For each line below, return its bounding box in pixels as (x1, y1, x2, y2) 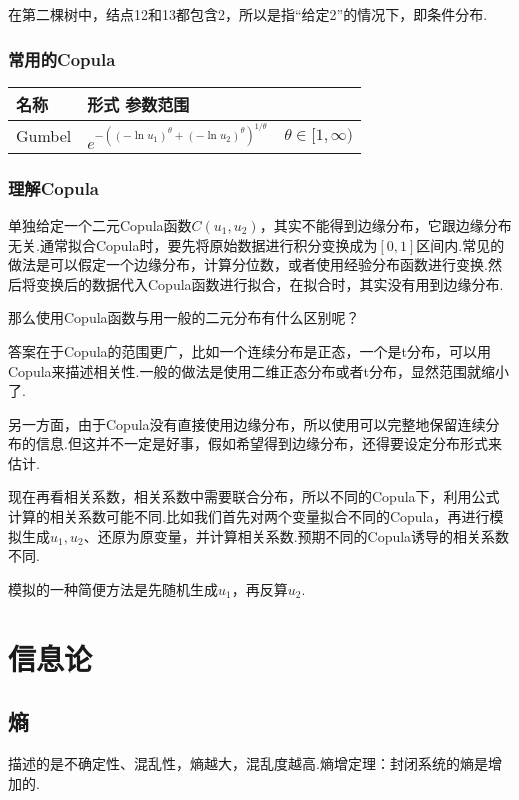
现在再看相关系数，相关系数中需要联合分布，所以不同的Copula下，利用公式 (8, 486, 500, 507)
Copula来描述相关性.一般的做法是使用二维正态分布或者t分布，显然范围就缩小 (8, 360, 509, 381)
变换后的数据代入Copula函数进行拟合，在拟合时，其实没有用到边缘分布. (35, 273, 504, 294)
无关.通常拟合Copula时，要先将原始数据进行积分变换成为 (8, 234, 378, 255)
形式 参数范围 (87, 92, 190, 116)
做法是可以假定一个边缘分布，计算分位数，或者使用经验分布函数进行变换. (8, 254, 488, 275)
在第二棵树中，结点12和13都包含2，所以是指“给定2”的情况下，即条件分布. (8, 4, 488, 24)
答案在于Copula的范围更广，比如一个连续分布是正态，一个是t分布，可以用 (8, 340, 492, 361)
